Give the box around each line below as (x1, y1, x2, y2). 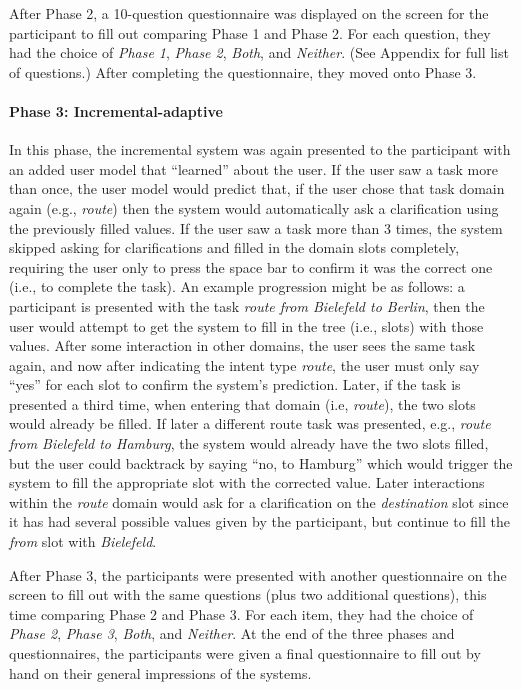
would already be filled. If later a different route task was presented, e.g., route (9, 413, 491, 434)
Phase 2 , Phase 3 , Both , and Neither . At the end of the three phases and (9, 623, 455, 644)
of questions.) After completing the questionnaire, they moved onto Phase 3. (9, 61, 477, 82)
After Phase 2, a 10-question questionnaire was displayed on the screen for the (9, 3, 489, 23)
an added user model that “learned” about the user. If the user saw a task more (9, 158, 498, 179)
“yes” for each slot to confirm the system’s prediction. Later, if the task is (9, 374, 461, 395)
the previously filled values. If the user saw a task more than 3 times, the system (9, 217, 503, 238)
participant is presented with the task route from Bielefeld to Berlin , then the (9, 295, 485, 316)
